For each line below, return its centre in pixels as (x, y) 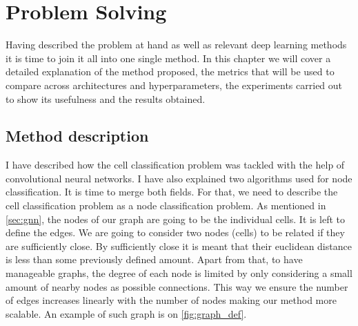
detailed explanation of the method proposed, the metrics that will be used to (170, 71)
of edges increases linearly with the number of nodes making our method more (171, 300)
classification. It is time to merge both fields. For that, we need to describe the (172, 192)
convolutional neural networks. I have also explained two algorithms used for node (179, 178)
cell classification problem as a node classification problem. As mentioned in (166, 205)
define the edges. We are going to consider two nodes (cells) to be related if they (175, 232)
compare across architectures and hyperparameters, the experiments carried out (174, 85)
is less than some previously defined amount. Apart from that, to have (154, 259)
